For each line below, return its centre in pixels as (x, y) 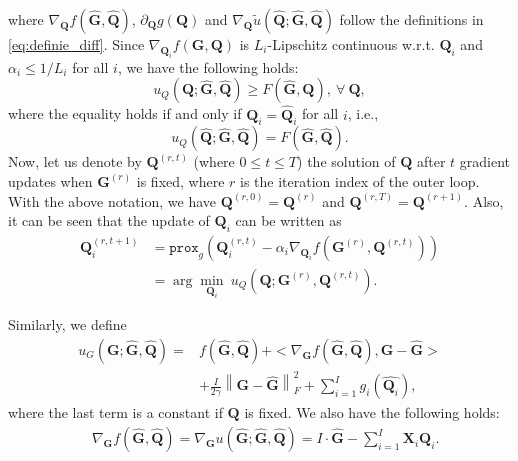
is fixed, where (180, 180)
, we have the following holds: (208, 66)
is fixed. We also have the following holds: (372, 412)
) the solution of (346, 161)
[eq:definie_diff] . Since (76, 44)
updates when (50, 180)
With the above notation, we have (112, 200)
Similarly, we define (67, 324)
